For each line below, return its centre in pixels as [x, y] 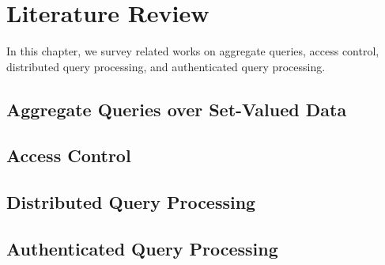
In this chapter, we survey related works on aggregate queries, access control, [193, 51]
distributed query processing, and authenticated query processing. [166, 66]
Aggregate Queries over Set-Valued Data [177, 109]
